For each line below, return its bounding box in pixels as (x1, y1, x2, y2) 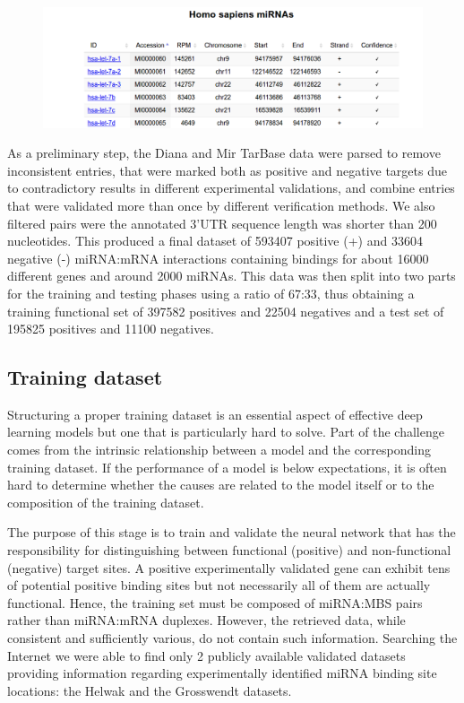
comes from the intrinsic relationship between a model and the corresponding (7, 440, 432, 459)
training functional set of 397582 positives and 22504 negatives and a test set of (7, 301, 444, 320)
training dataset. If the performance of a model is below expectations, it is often (7, 457, 447, 476)
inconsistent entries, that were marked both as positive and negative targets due (7, 161, 447, 179)
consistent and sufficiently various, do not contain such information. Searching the (7, 629, 458, 647)
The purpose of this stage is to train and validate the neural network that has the (7, 523, 456, 542)
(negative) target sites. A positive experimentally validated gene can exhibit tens (7, 558, 451, 577)
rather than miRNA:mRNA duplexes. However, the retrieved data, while (7, 611, 406, 629)
